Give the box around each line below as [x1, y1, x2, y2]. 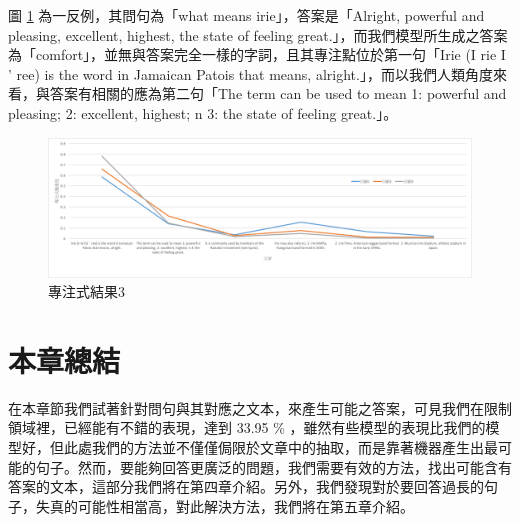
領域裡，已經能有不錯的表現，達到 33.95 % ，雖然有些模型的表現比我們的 [8, 417, 486, 438]
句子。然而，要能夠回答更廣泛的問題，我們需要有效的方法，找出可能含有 [35, 456, 512, 477]
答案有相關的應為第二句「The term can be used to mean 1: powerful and [49, 83, 507, 104]
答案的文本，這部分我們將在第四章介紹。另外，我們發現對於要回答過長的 [8, 476, 484, 497]
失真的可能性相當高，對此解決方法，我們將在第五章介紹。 [35, 495, 414, 516]
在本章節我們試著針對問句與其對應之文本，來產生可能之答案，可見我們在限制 [8, 397, 512, 418]
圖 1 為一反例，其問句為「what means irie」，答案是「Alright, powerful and [8, 5, 485, 25]
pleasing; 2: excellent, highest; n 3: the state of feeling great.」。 [8, 102, 398, 123]
